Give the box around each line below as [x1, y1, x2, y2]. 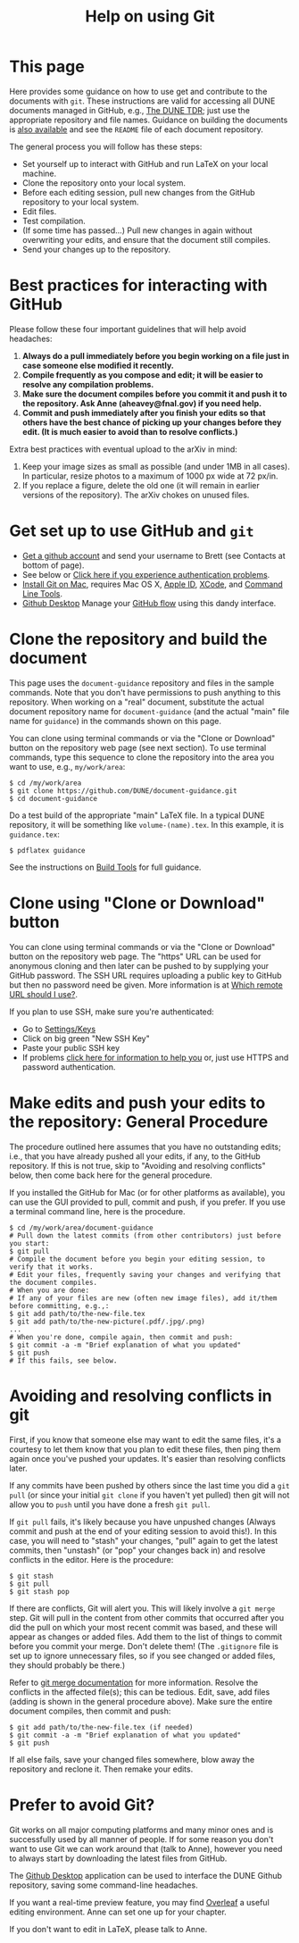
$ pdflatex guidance [9, 846, 87, 855]
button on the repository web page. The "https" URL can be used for [9, 951, 262, 962]
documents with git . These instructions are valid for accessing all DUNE [9, 96, 276, 106]
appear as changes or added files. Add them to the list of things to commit [9, 1631, 283, 1642]
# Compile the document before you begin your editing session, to [9, 1255, 266, 1263]
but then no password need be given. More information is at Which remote [9, 980, 283, 990]
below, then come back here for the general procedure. [9, 1170, 212, 1180]
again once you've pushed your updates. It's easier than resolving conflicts [9, 1453, 287, 1464]
